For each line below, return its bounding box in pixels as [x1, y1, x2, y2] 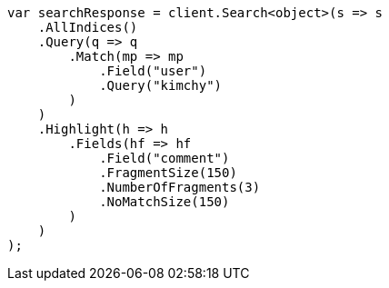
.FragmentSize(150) [99, 165, 237, 180]
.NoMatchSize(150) [99, 194, 230, 209]
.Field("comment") [99, 151, 230, 165]
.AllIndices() [37, 20, 138, 35]
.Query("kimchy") [99, 78, 223, 93]
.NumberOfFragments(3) [99, 180, 261, 194]
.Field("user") [99, 64, 207, 78]
